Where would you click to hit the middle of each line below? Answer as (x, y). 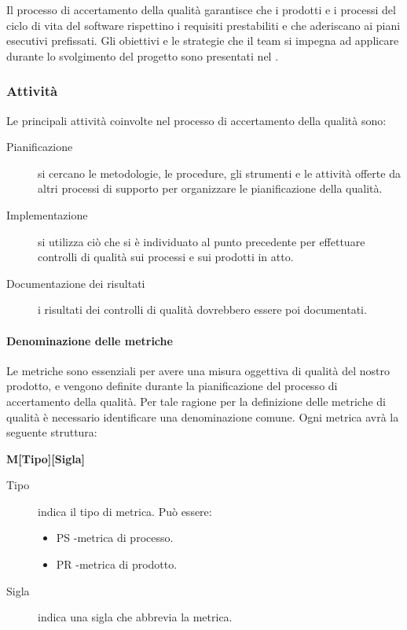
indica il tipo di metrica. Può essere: (125, 511)
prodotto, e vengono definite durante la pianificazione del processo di (172, 386)
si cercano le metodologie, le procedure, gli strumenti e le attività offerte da (219, 173)
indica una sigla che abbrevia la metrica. (135, 617)
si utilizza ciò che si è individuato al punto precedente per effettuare (202, 241)
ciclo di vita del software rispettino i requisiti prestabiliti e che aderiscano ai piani (203, 25)
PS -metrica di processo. (115, 538)
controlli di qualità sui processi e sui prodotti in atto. (166, 257)
